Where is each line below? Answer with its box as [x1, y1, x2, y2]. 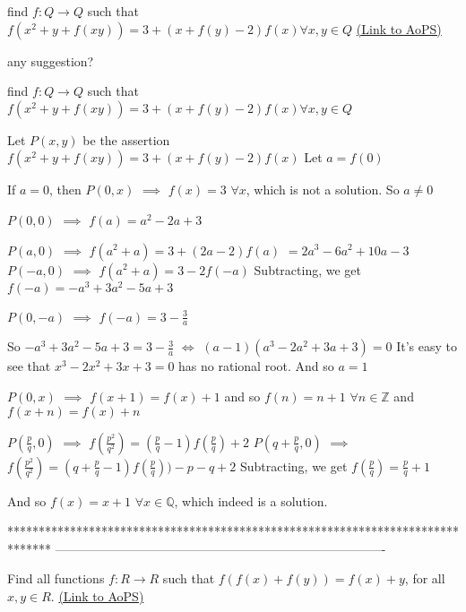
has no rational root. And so [178, 357, 334, 375]
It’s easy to [396, 337, 457, 356]
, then [49, 180, 82, 199]
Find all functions [7, 569, 105, 588]
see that [7, 357, 51, 375]
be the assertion [82, 130, 170, 149]
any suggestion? [7, 51, 94, 70]
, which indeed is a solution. [174, 491, 328, 510]
